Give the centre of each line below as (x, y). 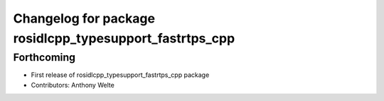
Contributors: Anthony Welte (73, 85)
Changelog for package (84, 18)
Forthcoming (44, 57)
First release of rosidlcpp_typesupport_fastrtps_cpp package (120, 75)
